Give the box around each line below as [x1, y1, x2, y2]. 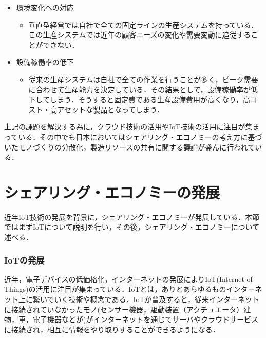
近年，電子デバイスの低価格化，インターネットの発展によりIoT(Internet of [4, 273, 253, 284]
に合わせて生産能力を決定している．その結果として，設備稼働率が [28, 84, 251, 95]
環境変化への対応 [16, 2, 74, 12]
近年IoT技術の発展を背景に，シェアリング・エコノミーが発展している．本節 [4, 211, 260, 222]
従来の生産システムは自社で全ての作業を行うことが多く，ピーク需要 [28, 73, 258, 84]
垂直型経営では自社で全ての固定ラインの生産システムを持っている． [28, 19, 258, 30]
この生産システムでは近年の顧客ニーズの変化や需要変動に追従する [28, 29, 251, 40]
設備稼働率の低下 [16, 57, 74, 67]
